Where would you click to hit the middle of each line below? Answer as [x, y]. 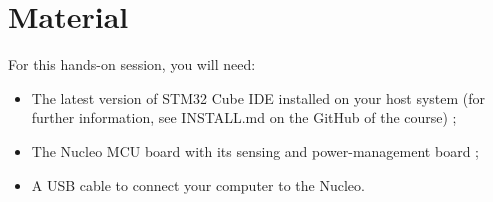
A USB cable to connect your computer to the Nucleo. [198, 184]
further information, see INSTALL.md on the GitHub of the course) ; [244, 117]
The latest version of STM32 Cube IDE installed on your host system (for [258, 97]
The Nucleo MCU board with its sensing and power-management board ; [255, 150]
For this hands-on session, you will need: [132, 64]
